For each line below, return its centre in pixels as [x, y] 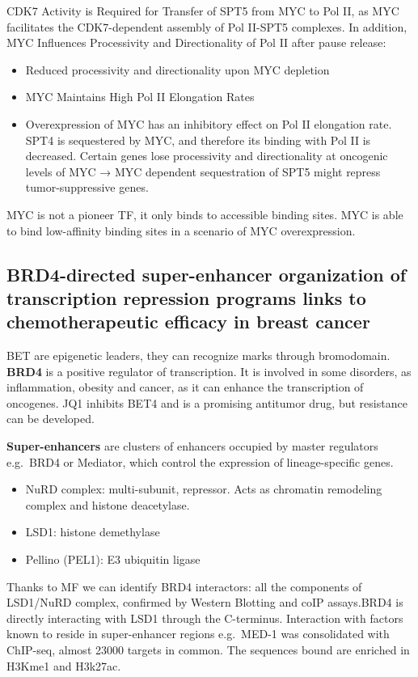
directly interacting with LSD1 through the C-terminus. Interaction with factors [205, 618]
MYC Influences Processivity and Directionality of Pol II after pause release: [196, 42]
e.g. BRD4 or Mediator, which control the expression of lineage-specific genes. [200, 461]
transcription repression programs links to [186, 297]
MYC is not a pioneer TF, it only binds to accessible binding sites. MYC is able [205, 214]
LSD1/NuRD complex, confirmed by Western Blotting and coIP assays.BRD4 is [205, 602]
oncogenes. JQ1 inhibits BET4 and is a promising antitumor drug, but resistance [207, 402]
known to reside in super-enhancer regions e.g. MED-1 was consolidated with [198, 634]
